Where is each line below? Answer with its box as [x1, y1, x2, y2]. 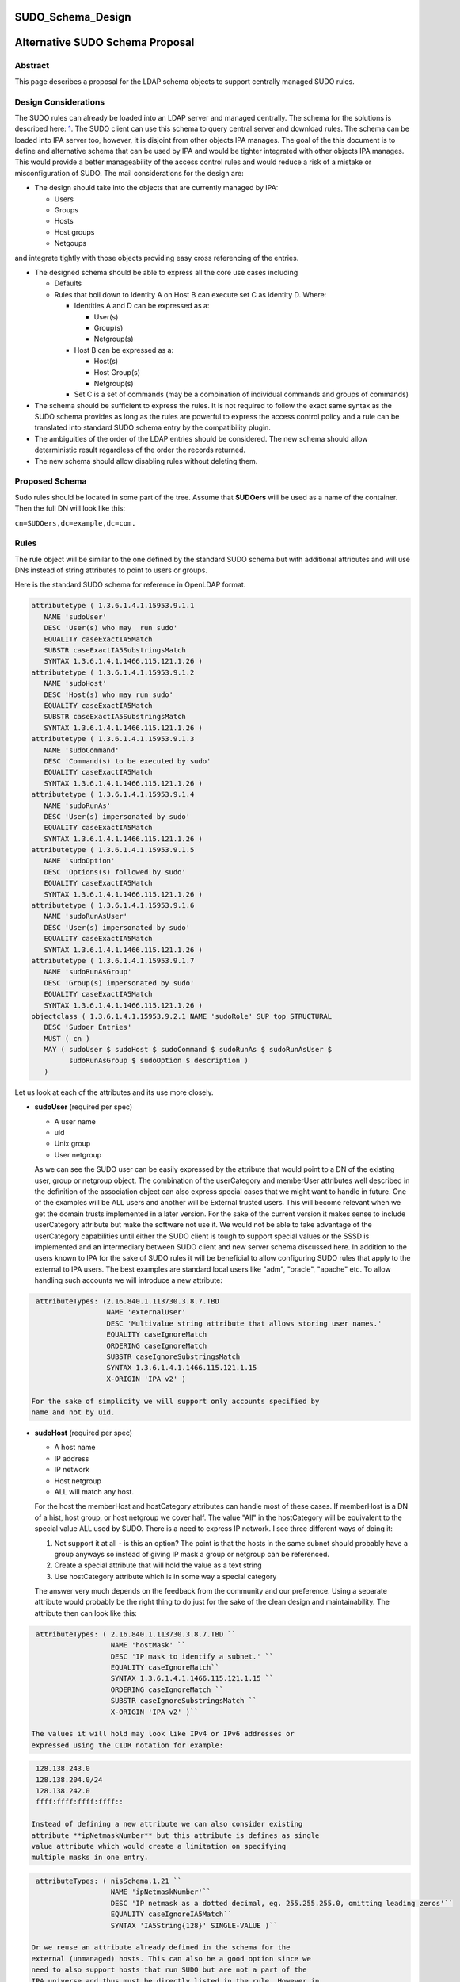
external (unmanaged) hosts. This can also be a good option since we [31, 1954, 312, 1963]
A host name [54, 1443, 96, 1452]
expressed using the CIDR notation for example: [31, 1740, 224, 1750]
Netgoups [54, 239, 87, 248]
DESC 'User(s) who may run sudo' [44, 623, 178, 633]
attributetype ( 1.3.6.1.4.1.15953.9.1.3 [31, 734, 195, 744]
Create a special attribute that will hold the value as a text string [54, 1560, 262, 1570]
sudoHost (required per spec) [34, 1428, 133, 1437]
